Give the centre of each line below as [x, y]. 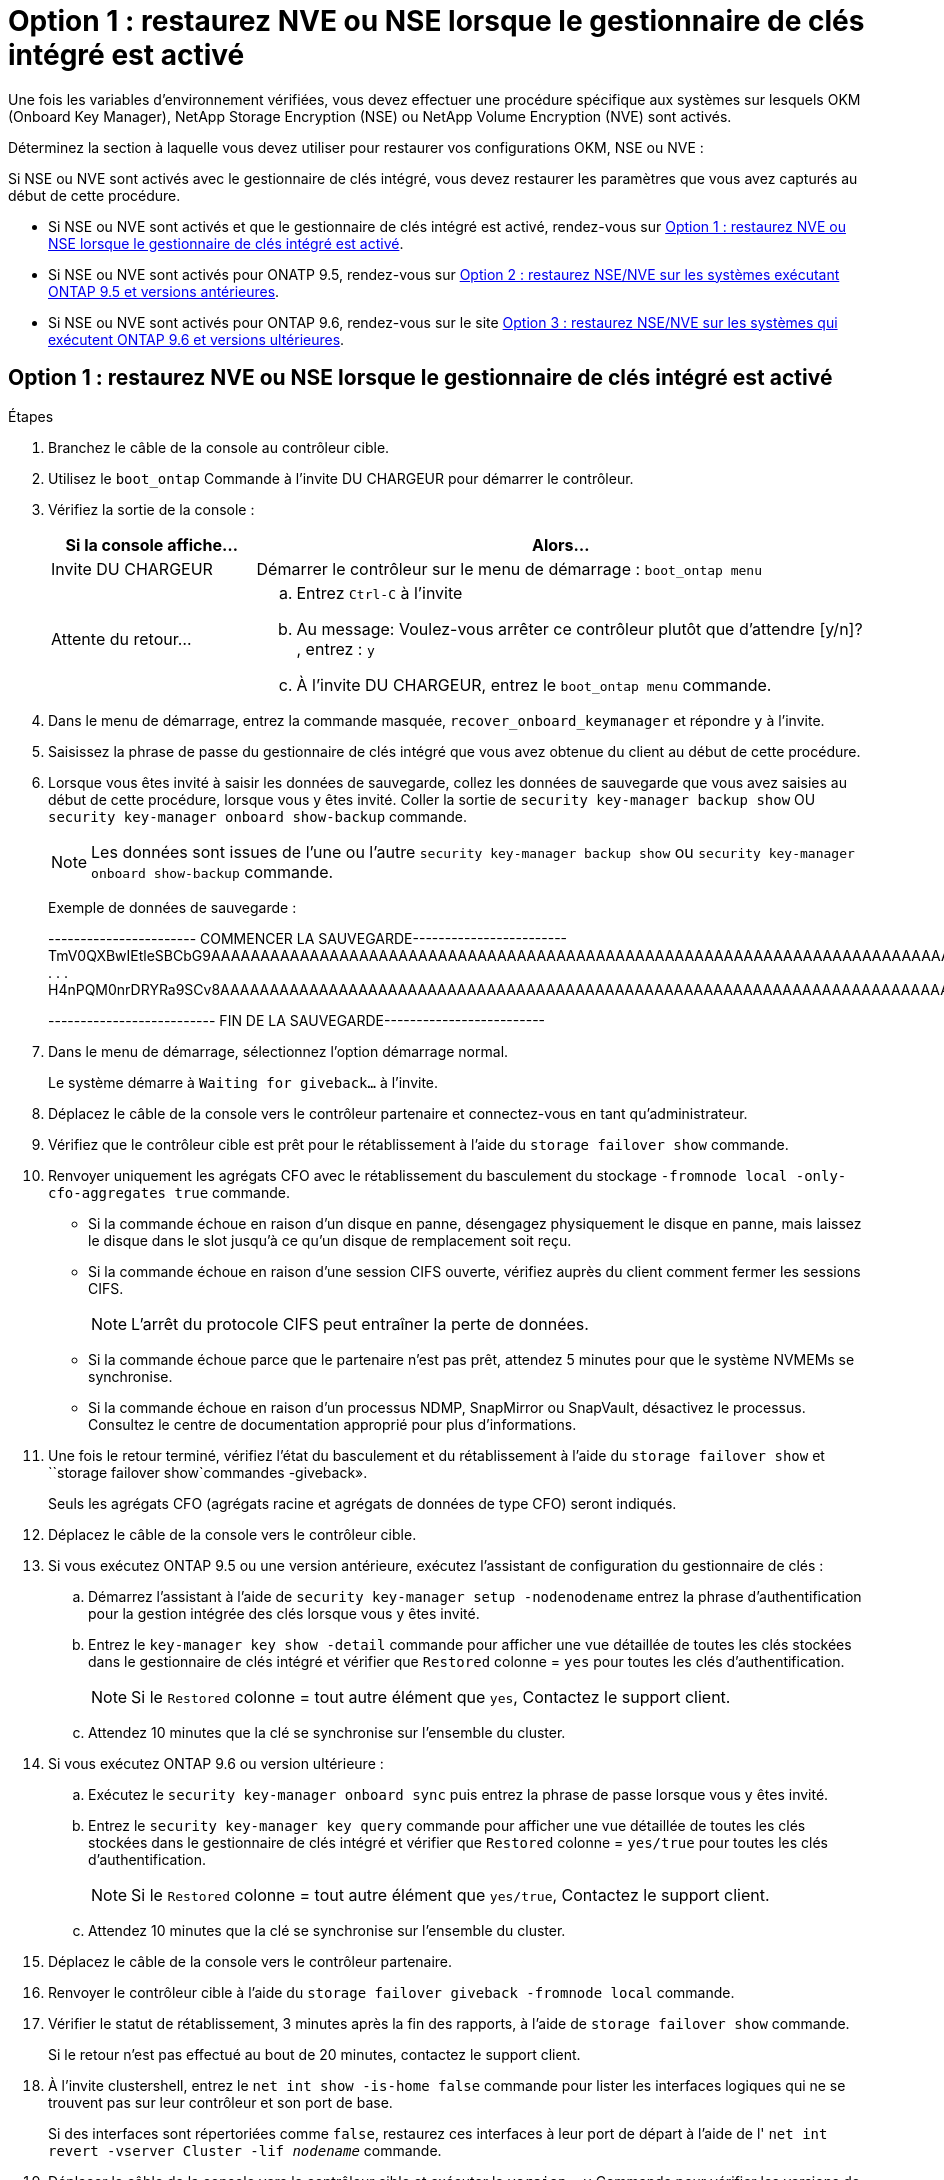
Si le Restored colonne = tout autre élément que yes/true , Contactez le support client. [450, 1894]
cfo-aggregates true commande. [169, 1192]
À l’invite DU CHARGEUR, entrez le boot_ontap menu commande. [534, 684]
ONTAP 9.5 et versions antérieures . [164, 291]
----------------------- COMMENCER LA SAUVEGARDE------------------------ [308, 938]
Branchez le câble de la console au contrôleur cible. [219, 447]
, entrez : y [335, 648]
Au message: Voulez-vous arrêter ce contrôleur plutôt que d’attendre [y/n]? [579, 628]
